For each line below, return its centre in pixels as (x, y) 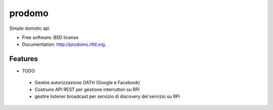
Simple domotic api (30, 28)
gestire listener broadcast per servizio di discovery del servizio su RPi (107, 96)
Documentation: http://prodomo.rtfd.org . (64, 44)
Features (24, 59)
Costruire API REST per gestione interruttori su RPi (87, 90)
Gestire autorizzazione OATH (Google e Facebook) (87, 82)
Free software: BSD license (50, 37)
